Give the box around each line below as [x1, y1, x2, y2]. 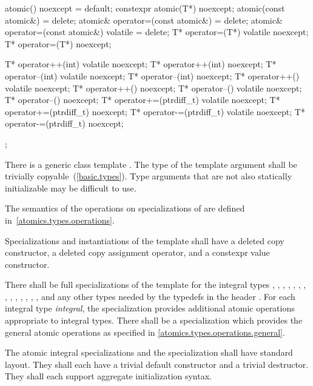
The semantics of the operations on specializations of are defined [5, 202, 245, 215]
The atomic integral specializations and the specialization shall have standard [5, 346, 293, 359]
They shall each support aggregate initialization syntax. [5, 370, 212, 382]
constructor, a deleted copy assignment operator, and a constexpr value [5, 246, 270, 259]
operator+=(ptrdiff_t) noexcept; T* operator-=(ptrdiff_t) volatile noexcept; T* [5, 105, 305, 118]
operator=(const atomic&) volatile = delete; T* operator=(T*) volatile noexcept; [5, 25, 309, 38]
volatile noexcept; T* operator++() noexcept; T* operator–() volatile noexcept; [5, 81, 302, 94]
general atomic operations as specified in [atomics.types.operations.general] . [5, 325, 285, 338]
